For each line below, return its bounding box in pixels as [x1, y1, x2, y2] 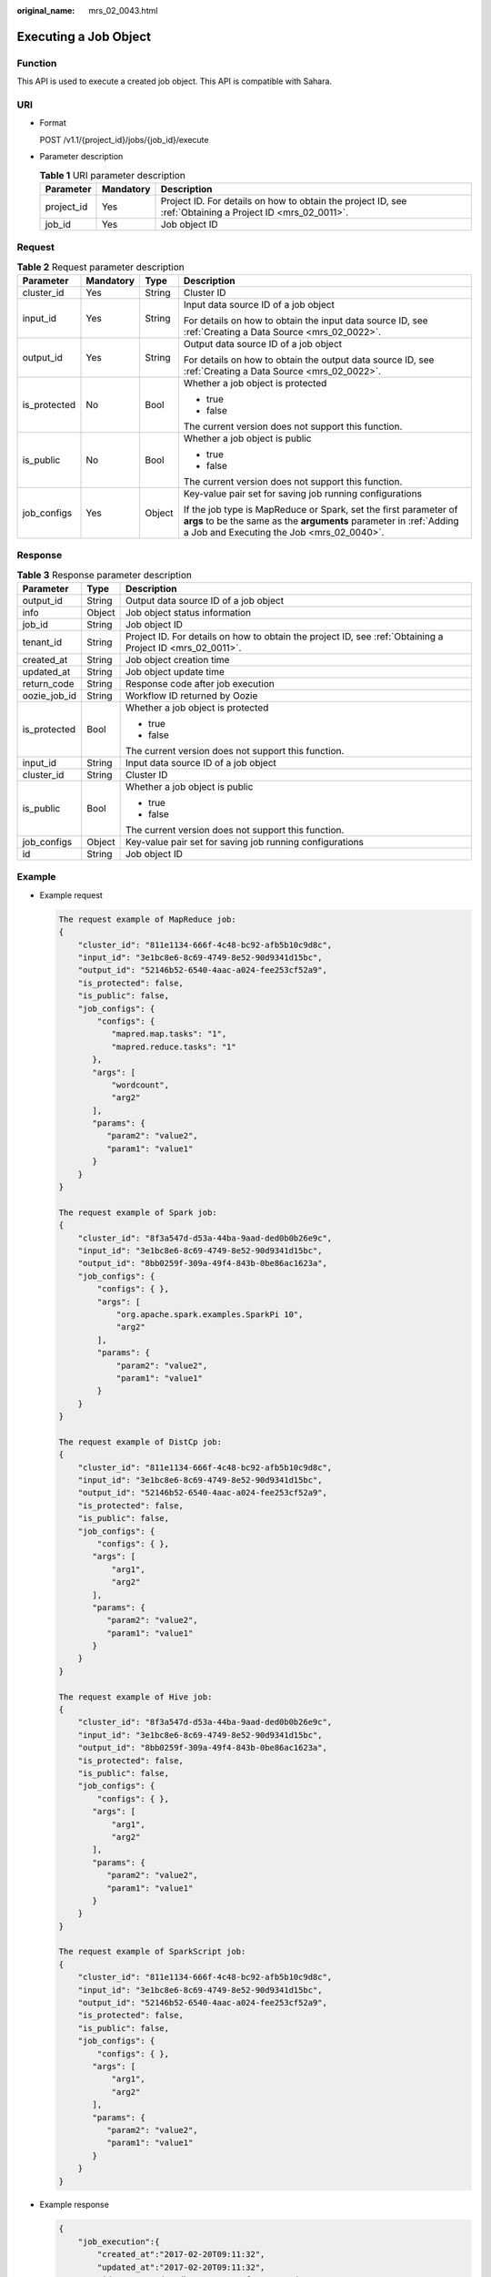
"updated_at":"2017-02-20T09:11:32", [96, 2262, 266, 2272]
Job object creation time [125, 654, 230, 667]
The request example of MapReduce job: [58, 914, 236, 924]
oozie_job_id [22, 689, 77, 702]
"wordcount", [111, 1079, 170, 1090]
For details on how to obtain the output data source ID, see [183, 353, 435, 366]
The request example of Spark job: [58, 1207, 217, 1218]
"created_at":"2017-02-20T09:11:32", [96, 2250, 266, 2260]
